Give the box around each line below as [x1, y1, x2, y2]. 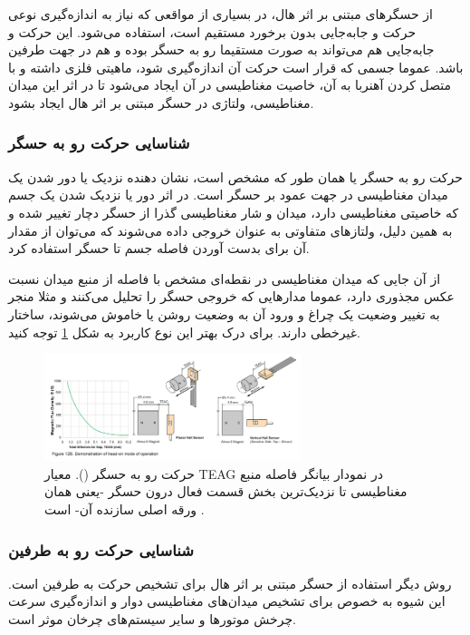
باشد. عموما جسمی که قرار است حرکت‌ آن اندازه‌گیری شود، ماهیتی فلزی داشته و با [8, 57, 464, 76]
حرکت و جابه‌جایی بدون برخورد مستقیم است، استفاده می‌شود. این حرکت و [8, 22, 417, 41]
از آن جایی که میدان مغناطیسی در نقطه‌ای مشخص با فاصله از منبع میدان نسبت [8, 269, 441, 288]
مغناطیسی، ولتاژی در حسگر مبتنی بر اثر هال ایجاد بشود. [8, 93, 314, 112]
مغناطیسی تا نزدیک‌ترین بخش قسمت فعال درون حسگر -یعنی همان [44, 482, 408, 501]
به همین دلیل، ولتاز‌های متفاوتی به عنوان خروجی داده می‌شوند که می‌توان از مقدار [8, 220, 453, 239]
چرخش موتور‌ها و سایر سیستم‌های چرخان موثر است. [8, 610, 296, 629]
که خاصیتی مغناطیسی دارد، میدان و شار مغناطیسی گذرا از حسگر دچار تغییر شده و [8, 202, 459, 221]
